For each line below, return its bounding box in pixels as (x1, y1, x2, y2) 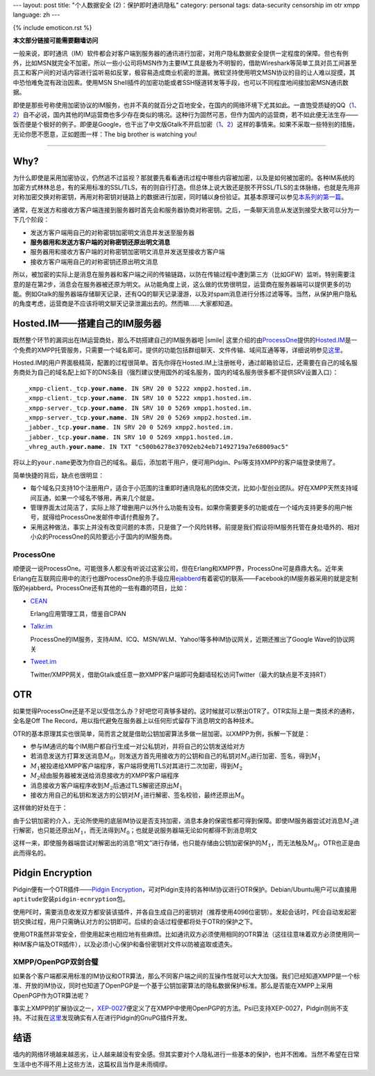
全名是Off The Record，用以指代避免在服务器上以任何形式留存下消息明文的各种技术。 (12, 717, 258, 725)
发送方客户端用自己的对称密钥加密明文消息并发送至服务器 (30, 228, 194, 237)
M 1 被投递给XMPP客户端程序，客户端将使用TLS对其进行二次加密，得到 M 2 (30, 761, 243, 772)
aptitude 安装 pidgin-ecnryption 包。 (12, 895, 129, 903)
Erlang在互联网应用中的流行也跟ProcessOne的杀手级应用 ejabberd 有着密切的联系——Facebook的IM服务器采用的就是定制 (12, 574, 358, 583)
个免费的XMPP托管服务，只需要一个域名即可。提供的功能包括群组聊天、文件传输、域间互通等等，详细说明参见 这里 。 (12, 345, 347, 354)
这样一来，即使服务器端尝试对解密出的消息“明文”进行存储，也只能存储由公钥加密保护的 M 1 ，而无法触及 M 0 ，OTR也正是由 (12, 839, 360, 849)
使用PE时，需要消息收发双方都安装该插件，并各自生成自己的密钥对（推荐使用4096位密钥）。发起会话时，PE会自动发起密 (12, 908, 357, 916)
